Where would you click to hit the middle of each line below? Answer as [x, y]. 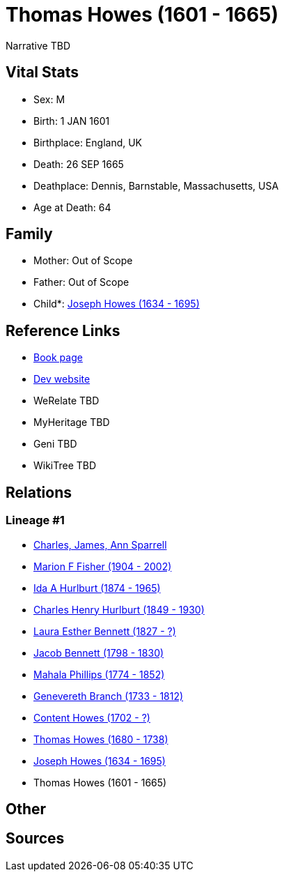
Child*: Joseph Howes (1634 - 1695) [117, 304]
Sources [35, 839]
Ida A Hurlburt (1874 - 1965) [97, 588]
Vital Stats [42, 73]
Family [29, 234]
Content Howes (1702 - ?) [92, 717]
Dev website [62, 379]
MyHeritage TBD [72, 422]
